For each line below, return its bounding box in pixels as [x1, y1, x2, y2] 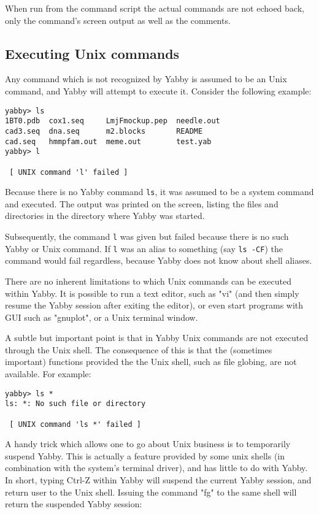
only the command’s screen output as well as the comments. [5, 13, 231, 26]
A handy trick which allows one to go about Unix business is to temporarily [5, 437, 291, 450]
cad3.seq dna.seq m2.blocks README [5, 126, 203, 136]
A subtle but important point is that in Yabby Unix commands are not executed [5, 331, 309, 344]
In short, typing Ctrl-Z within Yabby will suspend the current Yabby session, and [5, 474, 312, 486]
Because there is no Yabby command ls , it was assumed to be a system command [5, 185, 314, 198]
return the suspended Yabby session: [5, 497, 142, 510]
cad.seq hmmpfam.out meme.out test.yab [5, 137, 212, 146]
